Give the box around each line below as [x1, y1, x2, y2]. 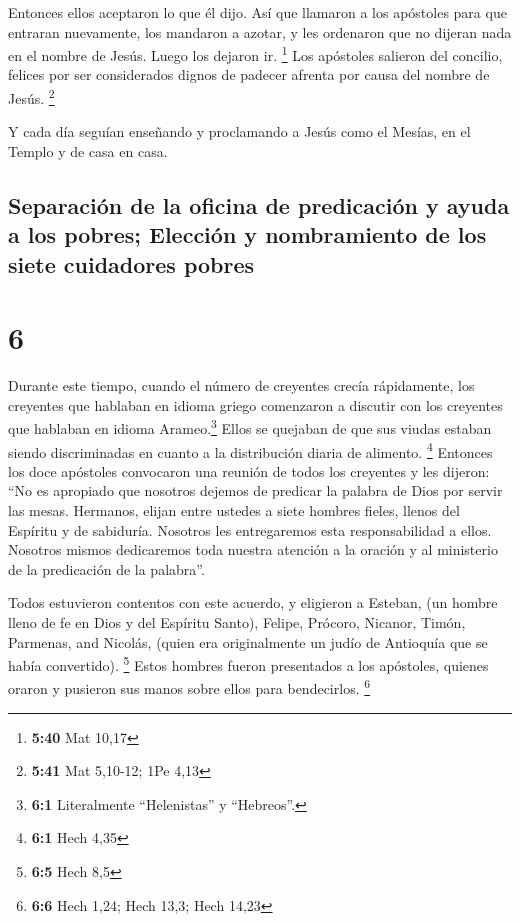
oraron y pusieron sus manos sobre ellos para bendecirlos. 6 [8, 675, 371, 699]
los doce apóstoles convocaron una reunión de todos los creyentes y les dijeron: [8, 460, 490, 481]
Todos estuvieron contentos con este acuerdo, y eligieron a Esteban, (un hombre [8, 592, 498, 613]
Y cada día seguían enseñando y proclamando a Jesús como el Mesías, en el [8, 121, 471, 142]
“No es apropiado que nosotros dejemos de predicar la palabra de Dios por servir [8, 480, 503, 501]
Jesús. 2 [8, 85, 55, 108]
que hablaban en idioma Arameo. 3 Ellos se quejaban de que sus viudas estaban [8, 415, 492, 438]
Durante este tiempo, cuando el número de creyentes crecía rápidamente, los [8, 375, 475, 396]
